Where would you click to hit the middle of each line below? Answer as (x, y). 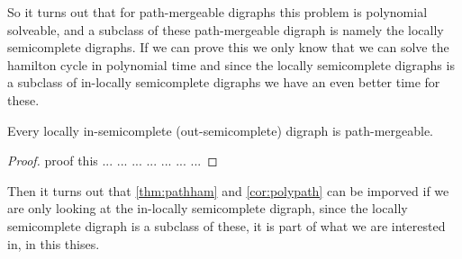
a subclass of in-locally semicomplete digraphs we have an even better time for (224, 82)
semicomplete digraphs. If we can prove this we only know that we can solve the (228, 47)
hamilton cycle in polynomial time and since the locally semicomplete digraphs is (231, 64)
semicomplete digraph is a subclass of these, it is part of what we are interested (226, 225)
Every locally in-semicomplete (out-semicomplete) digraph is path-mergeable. (221, 130)
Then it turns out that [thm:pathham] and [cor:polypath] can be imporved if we (228, 190)
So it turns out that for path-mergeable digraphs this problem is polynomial (217, 12)
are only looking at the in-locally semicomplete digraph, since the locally (208, 208)
